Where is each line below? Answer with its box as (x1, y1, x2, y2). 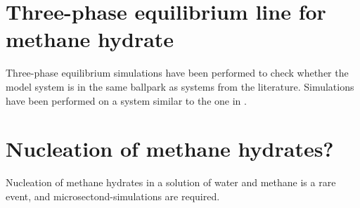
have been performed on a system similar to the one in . (6, 93, 247, 108)
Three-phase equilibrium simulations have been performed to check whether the (6, 65, 349, 80)
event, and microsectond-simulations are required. (6, 188, 220, 203)
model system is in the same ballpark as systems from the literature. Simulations (6, 79, 354, 93)
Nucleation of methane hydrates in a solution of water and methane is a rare (6, 175, 336, 190)
